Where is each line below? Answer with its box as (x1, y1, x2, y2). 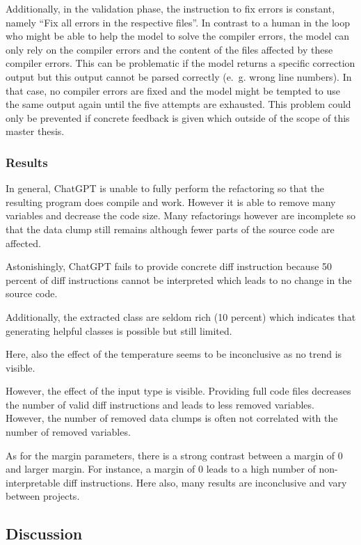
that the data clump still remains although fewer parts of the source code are (6, 221, 335, 236)
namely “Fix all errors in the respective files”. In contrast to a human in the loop (6, 15, 350, 29)
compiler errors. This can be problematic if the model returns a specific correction (6, 56, 355, 70)
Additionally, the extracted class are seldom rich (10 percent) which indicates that (6, 309, 356, 324)
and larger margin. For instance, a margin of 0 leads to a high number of (6, 461, 316, 476)
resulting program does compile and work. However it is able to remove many (6, 194, 336, 209)
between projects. (6, 489, 80, 503)
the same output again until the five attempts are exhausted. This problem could (6, 97, 351, 111)
